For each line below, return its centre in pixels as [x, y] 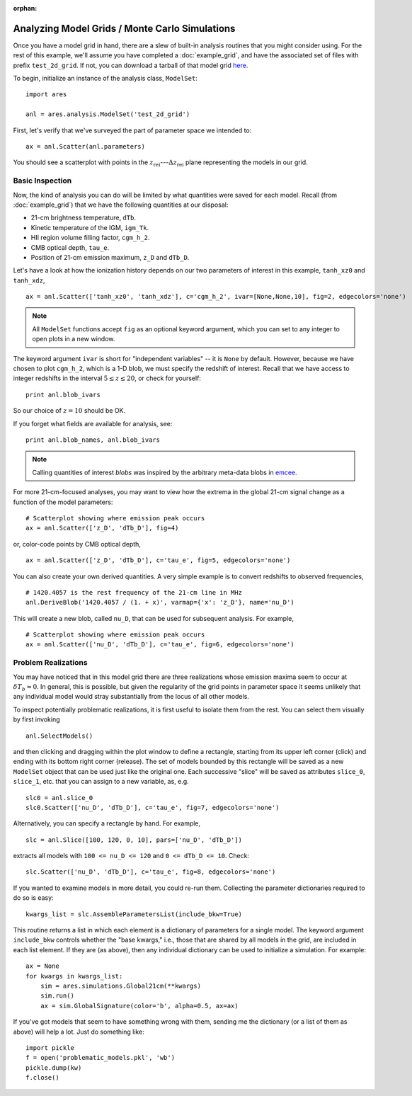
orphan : [25, 8]
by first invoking [36, 719]
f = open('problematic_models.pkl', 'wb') [101, 1058]
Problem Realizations [50, 663]
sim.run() [57, 996]
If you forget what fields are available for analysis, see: [93, 423]
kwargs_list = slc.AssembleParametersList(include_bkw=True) [134, 914]
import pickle [50, 1048]
